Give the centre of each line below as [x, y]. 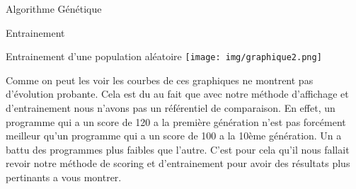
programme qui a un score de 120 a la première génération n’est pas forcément [176, 121]
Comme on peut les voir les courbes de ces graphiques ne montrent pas [160, 80]
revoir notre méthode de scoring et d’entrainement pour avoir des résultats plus [178, 163]
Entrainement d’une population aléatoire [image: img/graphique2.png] [164, 56]
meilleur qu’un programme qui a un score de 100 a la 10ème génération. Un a [174, 136]
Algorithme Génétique [54, 8]
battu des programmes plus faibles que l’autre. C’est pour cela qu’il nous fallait [178, 149]
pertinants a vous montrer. [64, 177]
